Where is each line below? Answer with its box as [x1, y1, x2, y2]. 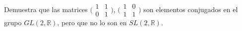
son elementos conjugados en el [143, 4, 238, 14]
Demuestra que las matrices [4, 4, 88, 14]
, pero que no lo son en [57, 17, 127, 28]
